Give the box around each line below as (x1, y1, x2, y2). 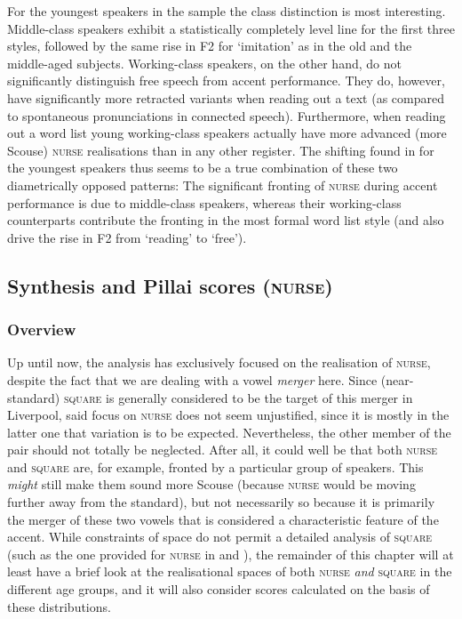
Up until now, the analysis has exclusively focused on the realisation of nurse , (7, 353, 431, 372)
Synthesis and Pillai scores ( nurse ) (7, 271, 333, 299)
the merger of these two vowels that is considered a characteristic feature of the (7, 510, 439, 528)
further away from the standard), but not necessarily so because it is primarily (7, 493, 435, 511)
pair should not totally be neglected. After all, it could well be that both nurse (7, 440, 438, 459)
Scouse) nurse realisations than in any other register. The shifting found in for (7, 141, 434, 159)
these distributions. (7, 597, 111, 615)
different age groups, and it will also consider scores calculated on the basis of (7, 580, 430, 599)
